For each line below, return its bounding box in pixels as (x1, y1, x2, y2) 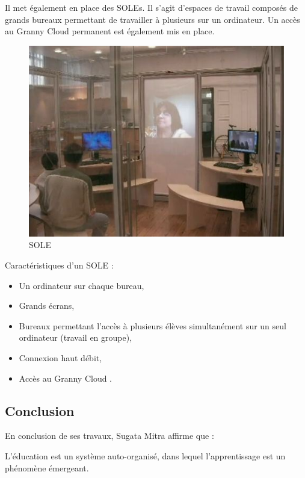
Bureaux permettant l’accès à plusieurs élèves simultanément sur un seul (19, 319, 286, 332)
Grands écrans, (19, 299, 75, 312)
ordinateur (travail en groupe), (19, 331, 132, 344)
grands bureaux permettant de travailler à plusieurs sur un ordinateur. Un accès (5, 13, 300, 25)
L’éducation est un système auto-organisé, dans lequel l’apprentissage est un (5, 450, 286, 462)
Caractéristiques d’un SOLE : (5, 259, 114, 272)
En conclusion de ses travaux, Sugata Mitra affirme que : (5, 429, 214, 442)
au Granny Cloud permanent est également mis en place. (5, 25, 215, 37)
